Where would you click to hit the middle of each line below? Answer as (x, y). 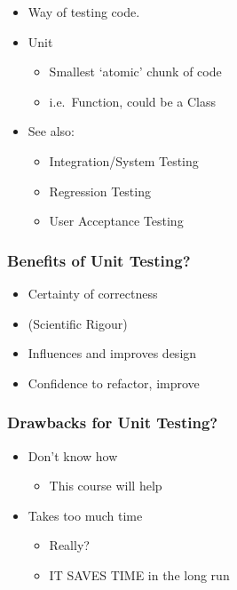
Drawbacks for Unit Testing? (113, 423)
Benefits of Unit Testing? (99, 260)
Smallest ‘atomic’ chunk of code (135, 72)
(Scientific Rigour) (78, 323)
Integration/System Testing (124, 160)
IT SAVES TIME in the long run (139, 574)
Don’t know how (73, 455)
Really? (69, 545)
